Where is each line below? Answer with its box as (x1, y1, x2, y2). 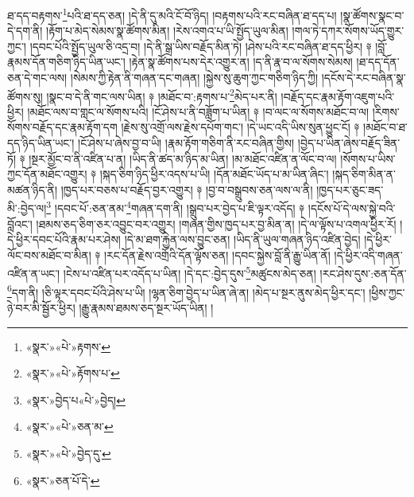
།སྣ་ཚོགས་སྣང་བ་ (340, 6, 404, 23)
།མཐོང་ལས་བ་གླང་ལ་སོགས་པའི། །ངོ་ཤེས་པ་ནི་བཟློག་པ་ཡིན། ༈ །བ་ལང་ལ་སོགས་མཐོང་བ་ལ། (27, 103, 369, 119)
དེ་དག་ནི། (7, 22, 43, 39)
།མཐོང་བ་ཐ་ (363, 119, 408, 135)
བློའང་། (7, 215, 33, 232)
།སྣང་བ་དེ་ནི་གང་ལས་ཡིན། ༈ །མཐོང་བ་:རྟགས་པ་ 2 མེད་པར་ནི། (46, 85, 277, 104)
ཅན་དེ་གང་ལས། (7, 69, 68, 86)
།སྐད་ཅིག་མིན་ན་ (332, 166, 396, 182)
